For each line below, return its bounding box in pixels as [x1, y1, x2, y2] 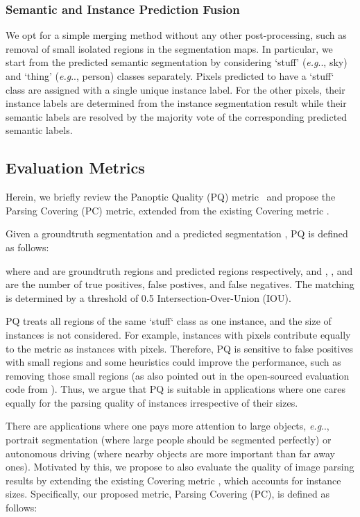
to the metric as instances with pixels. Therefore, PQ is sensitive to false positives [6, 341, 354, 355]
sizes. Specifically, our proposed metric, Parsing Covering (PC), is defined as [6, 486, 329, 501]
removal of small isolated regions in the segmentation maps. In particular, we [6, 41, 333, 56]
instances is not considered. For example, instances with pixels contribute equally [6, 327, 351, 341]
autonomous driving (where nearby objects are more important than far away [6, 446, 335, 460]
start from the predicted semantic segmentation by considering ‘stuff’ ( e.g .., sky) [6, 55, 348, 69]
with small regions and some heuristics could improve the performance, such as [6, 355, 341, 369]
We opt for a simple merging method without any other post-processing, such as [6, 28, 347, 42]
